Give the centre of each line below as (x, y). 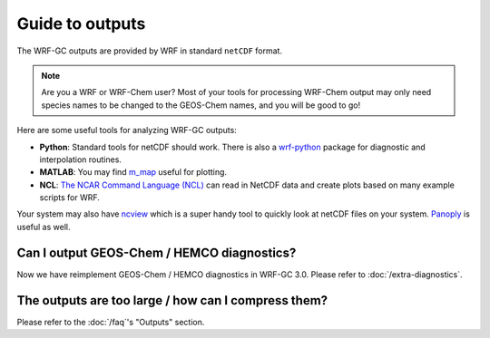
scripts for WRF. (69, 198)
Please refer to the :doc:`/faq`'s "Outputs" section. (111, 322)
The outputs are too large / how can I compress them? (172, 300)
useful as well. (44, 227)
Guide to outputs (81, 24)
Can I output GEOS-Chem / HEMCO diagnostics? (157, 252)
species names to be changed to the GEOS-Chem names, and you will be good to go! (201, 105)
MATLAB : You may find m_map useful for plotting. (133, 172)
